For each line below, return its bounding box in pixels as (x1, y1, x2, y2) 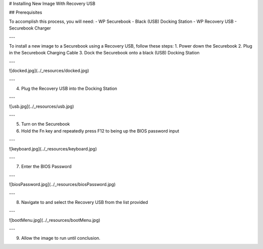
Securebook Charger (9, 25, 51, 31)
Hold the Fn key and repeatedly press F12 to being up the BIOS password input (21, 128, 180, 133)
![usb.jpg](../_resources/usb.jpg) (9, 103, 74, 109)
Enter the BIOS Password (21, 164, 72, 169)
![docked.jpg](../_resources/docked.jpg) (9, 68, 90, 74)
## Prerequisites (9, 10, 42, 16)
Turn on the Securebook (21, 121, 70, 127)
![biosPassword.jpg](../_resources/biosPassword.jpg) (9, 182, 116, 187)
